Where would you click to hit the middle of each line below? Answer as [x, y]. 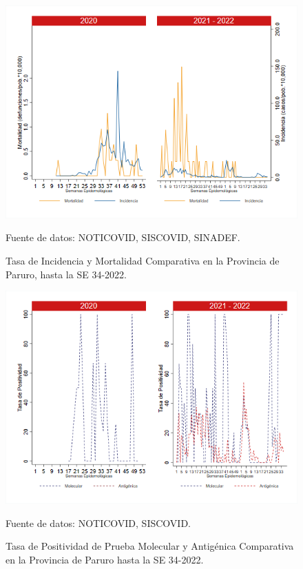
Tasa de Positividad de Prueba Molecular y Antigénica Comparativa [150, 546]
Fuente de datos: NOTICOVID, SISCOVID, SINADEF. [123, 237]
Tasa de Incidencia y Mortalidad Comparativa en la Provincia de [143, 261]
